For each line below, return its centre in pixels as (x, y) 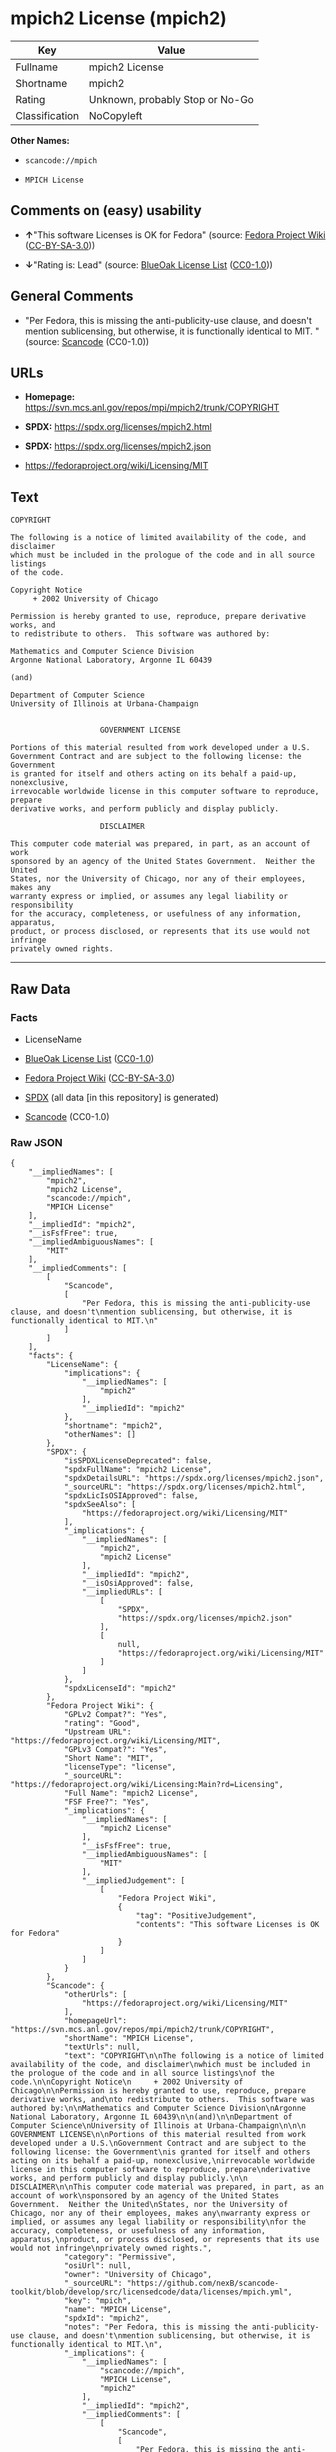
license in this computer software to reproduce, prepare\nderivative (160, 2170)
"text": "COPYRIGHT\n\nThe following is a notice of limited (194, 2056)
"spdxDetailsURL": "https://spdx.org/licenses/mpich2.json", (194, 1478)
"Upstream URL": (97, 1732)
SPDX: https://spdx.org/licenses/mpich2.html (118, 427)
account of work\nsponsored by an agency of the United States (145, 2196)
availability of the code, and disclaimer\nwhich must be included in (160, 2065)
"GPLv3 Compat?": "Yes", (115, 1750)
